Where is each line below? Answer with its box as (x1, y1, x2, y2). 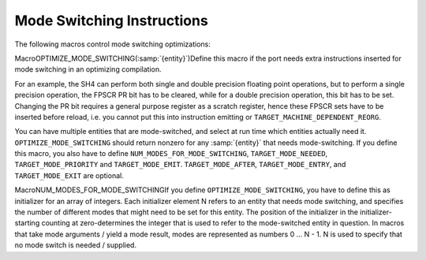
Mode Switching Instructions (14, 12, 208, 29)
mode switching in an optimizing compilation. (14, 65, 162, 74)
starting (14, 218, 40, 228)
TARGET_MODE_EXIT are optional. (14, 170, 124, 180)
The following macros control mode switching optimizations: (14, 39, 211, 49)
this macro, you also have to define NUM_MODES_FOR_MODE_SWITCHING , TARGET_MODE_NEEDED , (14, 149, 328, 158)
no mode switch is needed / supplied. (14, 240, 137, 250)
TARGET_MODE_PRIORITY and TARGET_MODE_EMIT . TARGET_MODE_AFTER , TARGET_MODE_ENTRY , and (14, 160, 346, 169)
